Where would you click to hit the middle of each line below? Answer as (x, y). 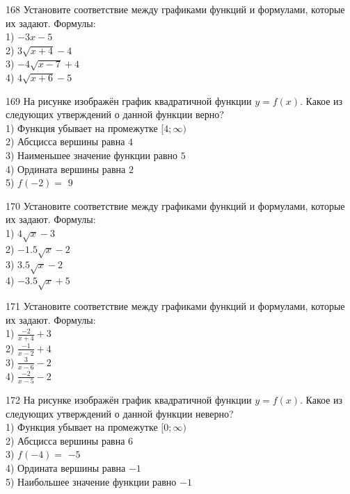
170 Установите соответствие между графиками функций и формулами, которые (175, 205)
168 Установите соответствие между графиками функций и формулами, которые (175, 9)
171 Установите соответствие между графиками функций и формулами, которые (175, 305)
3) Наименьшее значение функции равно (92, 155)
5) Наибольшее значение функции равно (91, 481)
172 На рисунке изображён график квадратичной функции (129, 399)
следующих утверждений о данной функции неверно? (120, 413)
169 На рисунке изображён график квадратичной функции (129, 100)
